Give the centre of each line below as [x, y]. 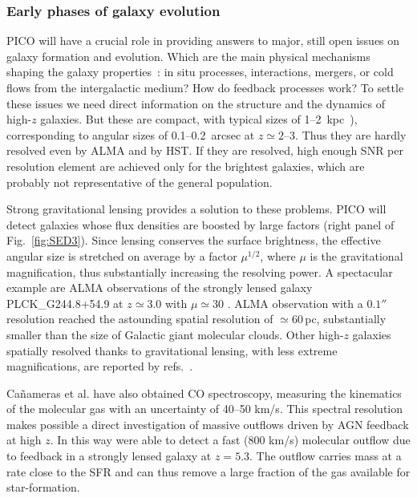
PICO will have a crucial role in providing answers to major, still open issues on [203, 40]
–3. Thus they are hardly [345, 134]
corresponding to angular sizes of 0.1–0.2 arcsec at [131, 134]
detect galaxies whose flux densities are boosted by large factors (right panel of [200, 224]
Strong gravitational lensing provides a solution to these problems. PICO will [196, 209]
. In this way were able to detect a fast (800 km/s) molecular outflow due [230, 440]
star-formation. [43, 487]
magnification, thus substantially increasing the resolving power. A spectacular [200, 271]
